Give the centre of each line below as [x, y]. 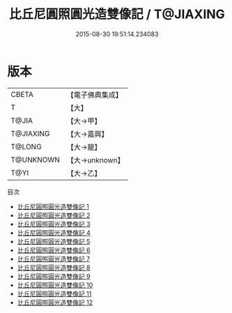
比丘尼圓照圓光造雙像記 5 [54, 241]
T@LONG [26, 146]
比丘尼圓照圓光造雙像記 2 [54, 215]
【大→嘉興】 [87, 134]
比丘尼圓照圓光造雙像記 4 [54, 232]
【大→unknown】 [95, 160]
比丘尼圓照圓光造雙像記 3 [54, 224]
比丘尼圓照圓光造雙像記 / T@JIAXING [117, 14]
